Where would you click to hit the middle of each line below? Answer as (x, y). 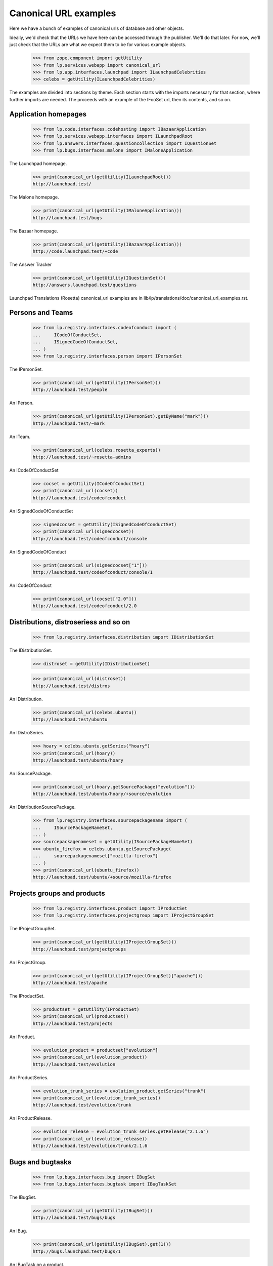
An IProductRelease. (31, 1118)
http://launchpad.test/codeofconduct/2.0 (85, 606)
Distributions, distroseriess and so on (70, 622)
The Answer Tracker (31, 265)
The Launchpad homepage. (38, 164)
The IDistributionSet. (31, 650)
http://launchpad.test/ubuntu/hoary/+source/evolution (102, 794)
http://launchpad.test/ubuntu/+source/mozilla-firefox (102, 877)
